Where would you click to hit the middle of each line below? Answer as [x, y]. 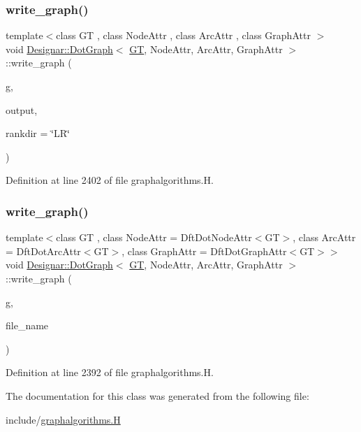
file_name [27, 325]
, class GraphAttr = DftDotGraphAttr [204, 251]
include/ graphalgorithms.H [63, 419]
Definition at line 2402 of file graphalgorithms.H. [110, 180]
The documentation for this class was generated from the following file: [157, 395]
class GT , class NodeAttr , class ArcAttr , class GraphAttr [183, 35]
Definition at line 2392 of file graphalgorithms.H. [110, 372]
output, [22, 109]
